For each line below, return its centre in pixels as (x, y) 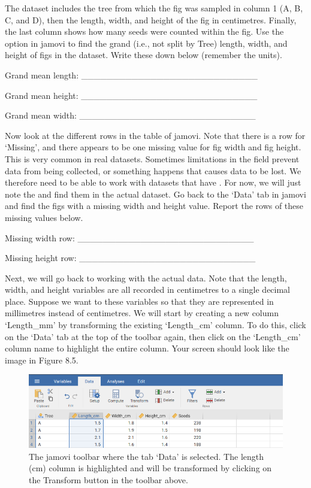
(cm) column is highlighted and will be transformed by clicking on (150, 468)
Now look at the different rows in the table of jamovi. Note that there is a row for (155, 135)
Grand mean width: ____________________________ (130, 115)
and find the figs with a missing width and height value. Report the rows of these (154, 206)
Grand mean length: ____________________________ (131, 75)
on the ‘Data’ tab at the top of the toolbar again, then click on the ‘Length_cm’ (153, 336)
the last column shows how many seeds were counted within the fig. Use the (144, 31)
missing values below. (44, 217)
